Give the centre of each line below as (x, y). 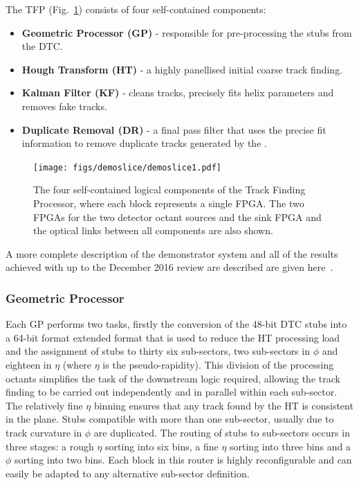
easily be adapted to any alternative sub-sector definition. (128, 473)
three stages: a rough (50, 446)
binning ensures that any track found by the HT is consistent (223, 405)
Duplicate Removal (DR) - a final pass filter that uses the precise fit (174, 129)
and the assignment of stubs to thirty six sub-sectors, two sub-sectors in (158, 351)
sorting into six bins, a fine (162, 446)
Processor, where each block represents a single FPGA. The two (169, 203)
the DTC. (42, 46)
